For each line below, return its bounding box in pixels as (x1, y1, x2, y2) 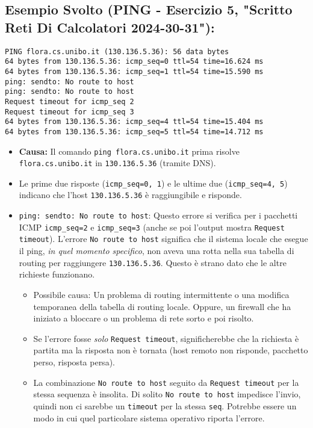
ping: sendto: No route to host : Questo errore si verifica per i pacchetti (19, 209, 298, 222)
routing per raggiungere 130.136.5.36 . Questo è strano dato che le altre (19, 256, 287, 268)
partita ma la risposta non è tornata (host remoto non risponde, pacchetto (33, 344, 308, 356)
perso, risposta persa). (33, 355, 115, 368)
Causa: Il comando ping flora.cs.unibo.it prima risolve (19, 144, 240, 157)
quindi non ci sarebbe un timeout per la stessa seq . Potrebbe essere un (33, 399, 297, 412)
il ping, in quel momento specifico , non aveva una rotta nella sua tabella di (19, 244, 294, 257)
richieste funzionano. (19, 268, 95, 281)
